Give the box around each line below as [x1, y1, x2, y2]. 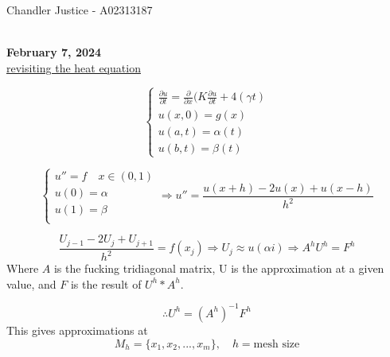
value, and [6, 275, 57, 292]
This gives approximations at [6, 321, 148, 338]
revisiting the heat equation [6, 59, 141, 76]
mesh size [253, 338, 300, 350]
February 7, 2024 [6, 44, 102, 60]
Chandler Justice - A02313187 [6, 2, 153, 17]
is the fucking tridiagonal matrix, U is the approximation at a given [53, 260, 384, 277]
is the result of [70, 275, 142, 292]
